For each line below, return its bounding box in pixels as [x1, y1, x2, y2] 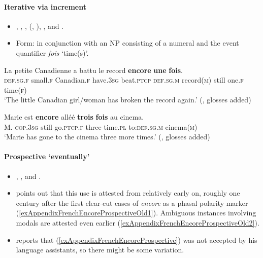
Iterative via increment [4, 1, 86, 12]
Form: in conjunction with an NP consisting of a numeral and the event [16, 38, 239, 48]
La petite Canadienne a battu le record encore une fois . [4, 64, 183, 75]
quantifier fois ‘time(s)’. [16, 47, 89, 58]
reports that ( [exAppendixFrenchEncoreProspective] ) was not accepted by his [16, 234, 257, 245]
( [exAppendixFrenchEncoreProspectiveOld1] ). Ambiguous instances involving [16, 207, 256, 218]
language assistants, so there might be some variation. [16, 244, 184, 255]
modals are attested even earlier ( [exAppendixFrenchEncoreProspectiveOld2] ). [16, 217, 259, 228]
